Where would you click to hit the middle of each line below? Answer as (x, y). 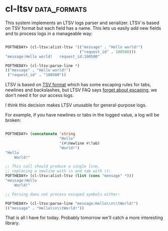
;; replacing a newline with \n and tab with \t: (58, 171)
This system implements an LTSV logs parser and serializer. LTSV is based (82, 23)
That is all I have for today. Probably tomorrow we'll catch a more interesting (84, 218)
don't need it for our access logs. (39, 95)
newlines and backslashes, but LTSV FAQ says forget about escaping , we (81, 90)
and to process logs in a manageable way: (49, 33)
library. (13, 223)
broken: (13, 120)
